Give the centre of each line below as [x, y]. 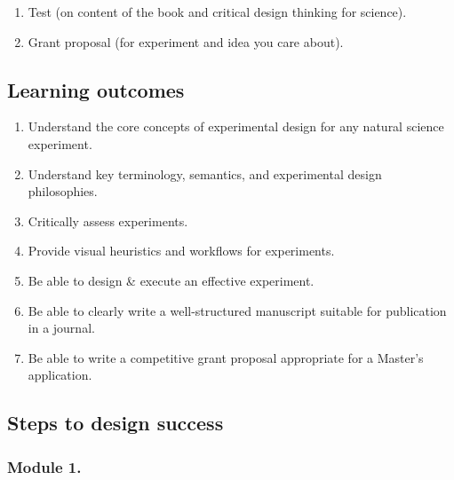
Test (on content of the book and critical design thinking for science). [217, 12]
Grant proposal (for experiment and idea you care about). [186, 41]
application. [60, 375]
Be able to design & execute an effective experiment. [171, 280]
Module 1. [44, 466]
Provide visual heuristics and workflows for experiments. [181, 251]
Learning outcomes [96, 89]
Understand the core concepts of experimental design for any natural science [236, 126]
